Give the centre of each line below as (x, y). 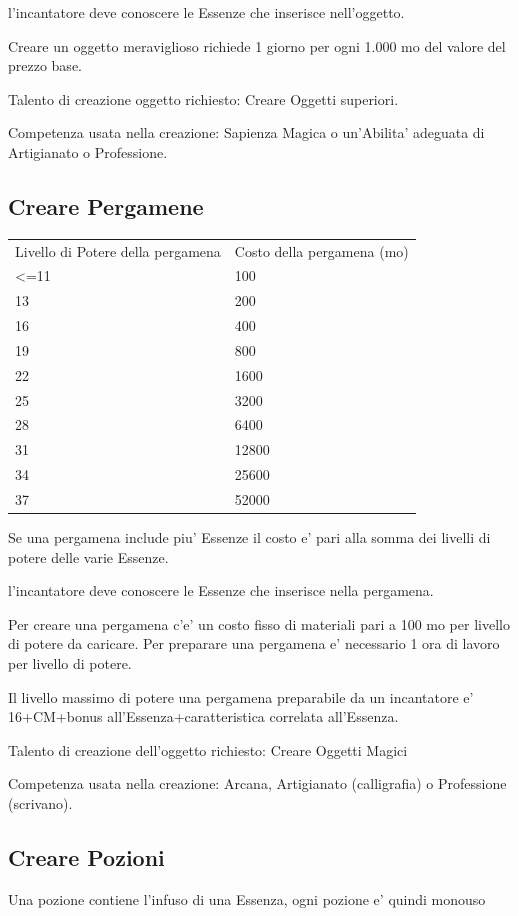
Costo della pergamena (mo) (321, 250)
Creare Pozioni (86, 856)
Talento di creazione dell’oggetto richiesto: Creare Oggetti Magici (208, 749)
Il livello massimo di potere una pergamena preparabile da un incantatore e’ (241, 696)
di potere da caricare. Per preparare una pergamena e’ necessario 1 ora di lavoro (254, 643)
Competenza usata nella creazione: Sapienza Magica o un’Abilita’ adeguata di (246, 132)
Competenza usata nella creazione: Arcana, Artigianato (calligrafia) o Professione (257, 783)
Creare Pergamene (106, 205)
